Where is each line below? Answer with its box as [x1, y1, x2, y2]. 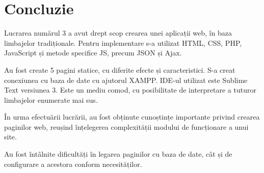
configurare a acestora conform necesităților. [4, 158, 142, 169]
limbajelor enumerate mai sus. [4, 94, 98, 105]
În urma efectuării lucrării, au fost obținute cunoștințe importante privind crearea [4, 111, 260, 122]
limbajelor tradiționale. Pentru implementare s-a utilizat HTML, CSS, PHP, [4, 37, 242, 48]
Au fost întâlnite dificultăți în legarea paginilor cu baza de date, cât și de [4, 149, 232, 159]
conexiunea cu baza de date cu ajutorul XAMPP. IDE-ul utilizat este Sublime [4, 74, 248, 85]
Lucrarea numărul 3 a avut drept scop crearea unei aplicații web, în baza [4, 27, 232, 38]
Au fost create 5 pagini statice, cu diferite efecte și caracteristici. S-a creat [4, 64, 235, 75]
